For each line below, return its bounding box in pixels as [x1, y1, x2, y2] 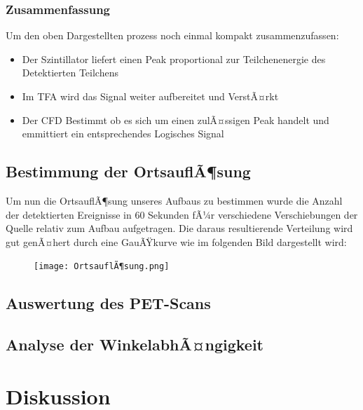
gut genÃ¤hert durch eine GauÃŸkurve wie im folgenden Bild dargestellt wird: [6, 234, 347, 249]
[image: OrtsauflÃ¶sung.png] [34, 261, 170, 272]
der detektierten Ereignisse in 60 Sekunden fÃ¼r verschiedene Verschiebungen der [6, 207, 358, 221]
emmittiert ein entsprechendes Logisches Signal [22, 126, 224, 141]
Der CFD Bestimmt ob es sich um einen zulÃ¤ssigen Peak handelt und [22, 112, 329, 127]
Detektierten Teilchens [22, 65, 118, 80]
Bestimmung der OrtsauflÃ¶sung [6, 160, 251, 182]
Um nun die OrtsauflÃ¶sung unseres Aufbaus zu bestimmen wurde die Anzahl [6, 193, 343, 207]
